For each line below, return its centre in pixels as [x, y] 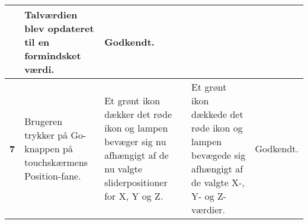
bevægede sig [219, 155]
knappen [42, 148]
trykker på [46, 135]
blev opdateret [59, 28]
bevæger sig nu [135, 141]
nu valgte [123, 169]
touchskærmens [56, 162]
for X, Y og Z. [134, 196]
